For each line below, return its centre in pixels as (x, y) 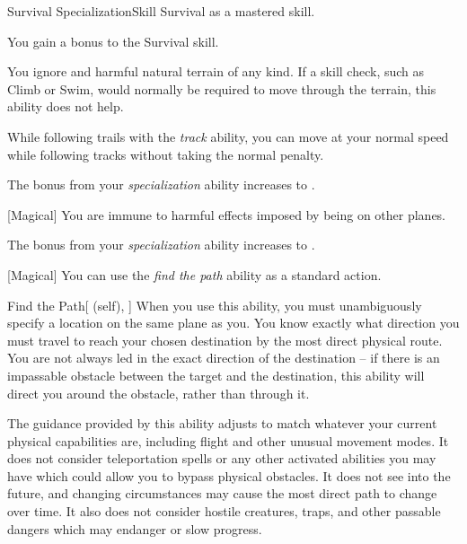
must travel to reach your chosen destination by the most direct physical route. (225, 340)
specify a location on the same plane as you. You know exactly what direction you (233, 323)
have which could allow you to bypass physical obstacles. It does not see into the (229, 475)
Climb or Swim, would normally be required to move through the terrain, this (222, 88)
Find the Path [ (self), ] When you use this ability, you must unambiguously (215, 305)
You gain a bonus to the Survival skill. (113, 41)
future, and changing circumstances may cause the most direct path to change (222, 493)
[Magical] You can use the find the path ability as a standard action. (194, 274)
